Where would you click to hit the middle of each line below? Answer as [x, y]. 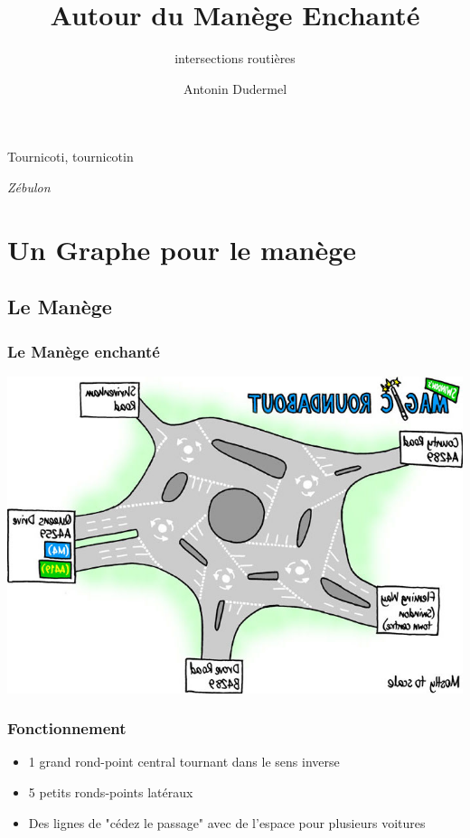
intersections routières [235, 58]
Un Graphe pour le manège [182, 249]
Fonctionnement [67, 728]
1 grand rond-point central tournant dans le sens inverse [184, 762]
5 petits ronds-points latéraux [111, 791]
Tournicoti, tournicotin [70, 157]
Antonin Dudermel [235, 88]
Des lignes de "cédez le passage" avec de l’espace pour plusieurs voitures [227, 822]
